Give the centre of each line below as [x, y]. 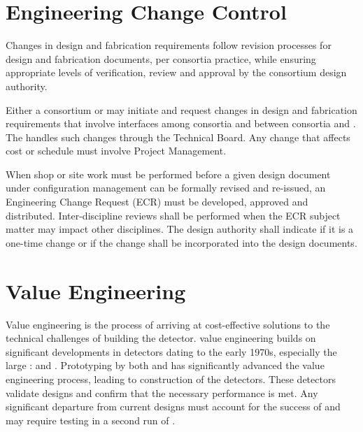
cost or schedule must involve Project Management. [116, 151]
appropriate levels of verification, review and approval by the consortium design [176, 72]
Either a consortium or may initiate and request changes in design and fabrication [181, 109]
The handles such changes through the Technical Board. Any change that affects [178, 137]
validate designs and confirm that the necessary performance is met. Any [162, 393]
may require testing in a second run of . [91, 420]
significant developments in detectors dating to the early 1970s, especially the [171, 351]
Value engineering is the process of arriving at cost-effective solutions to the [168, 324]
